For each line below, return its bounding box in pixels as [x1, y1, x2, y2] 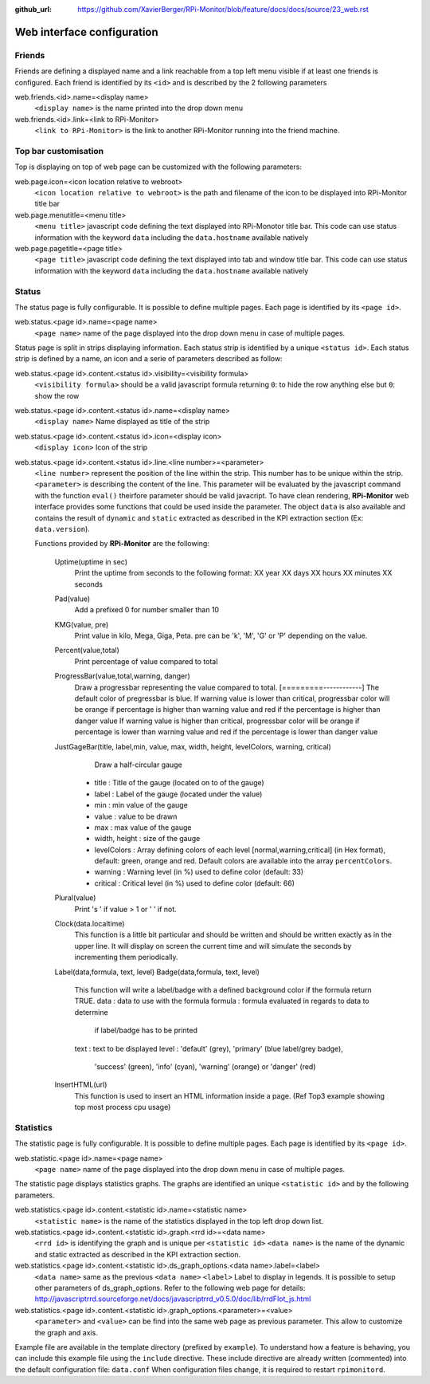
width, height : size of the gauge [94, 834, 201, 843]
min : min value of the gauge [94, 800, 189, 810]
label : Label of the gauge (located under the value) [94, 789, 263, 799]
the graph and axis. [34, 1327, 99, 1337]
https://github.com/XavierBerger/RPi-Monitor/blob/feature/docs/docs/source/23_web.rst [77, 5, 369, 14]
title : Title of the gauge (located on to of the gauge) [94, 778, 264, 788]
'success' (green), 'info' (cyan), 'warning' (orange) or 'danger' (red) [94, 1061, 316, 1071]
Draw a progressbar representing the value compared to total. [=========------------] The [74, 682, 380, 692]
